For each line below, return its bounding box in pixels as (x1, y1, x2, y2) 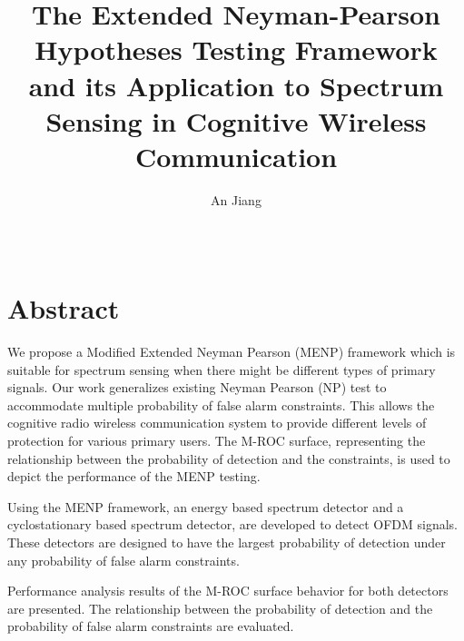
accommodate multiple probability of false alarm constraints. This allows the (7, 395, 435, 414)
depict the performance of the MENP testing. (7, 467, 261, 486)
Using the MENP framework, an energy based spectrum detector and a (7, 497, 404, 516)
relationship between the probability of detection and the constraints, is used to (7, 449, 450, 468)
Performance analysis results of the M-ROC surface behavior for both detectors (7, 581, 449, 600)
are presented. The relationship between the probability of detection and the (7, 598, 433, 617)
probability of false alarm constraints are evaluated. (7, 616, 294, 636)
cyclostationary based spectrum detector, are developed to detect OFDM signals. (7, 515, 458, 534)
